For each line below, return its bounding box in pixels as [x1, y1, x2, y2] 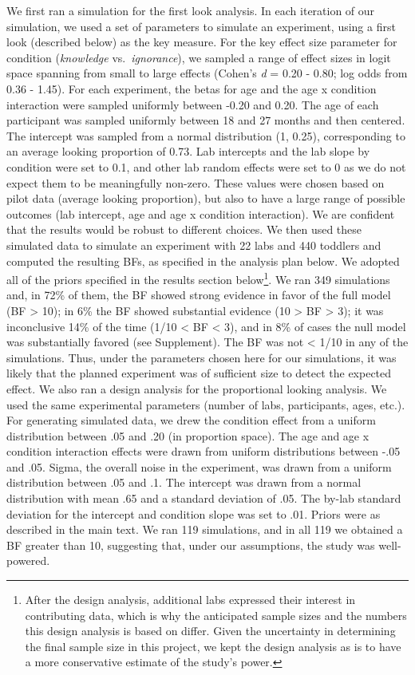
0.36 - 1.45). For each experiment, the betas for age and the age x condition [6, 80, 377, 97]
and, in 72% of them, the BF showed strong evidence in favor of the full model [6, 286, 391, 303]
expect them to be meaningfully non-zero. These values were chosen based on [6, 174, 385, 191]
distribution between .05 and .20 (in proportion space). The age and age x [6, 427, 370, 444]
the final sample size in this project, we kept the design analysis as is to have [25, 637, 401, 654]
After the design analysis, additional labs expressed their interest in [25, 591, 356, 608]
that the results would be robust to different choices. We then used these [6, 221, 362, 238]
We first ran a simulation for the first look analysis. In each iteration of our [6, 2, 375, 18]
